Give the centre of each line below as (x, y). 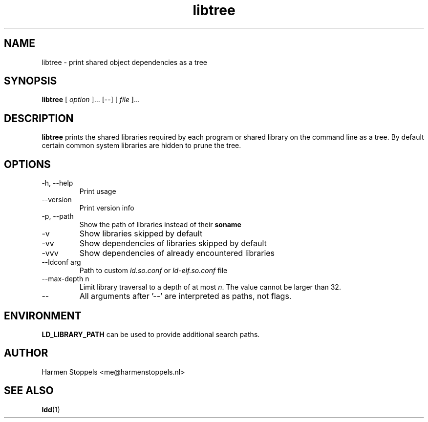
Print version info (107, 208)
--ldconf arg (61, 262)
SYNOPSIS (31, 81)
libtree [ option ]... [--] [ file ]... (91, 100)
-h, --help (57, 183)
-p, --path (58, 216)
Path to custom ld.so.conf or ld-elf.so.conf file (153, 271)
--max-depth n (65, 279)
